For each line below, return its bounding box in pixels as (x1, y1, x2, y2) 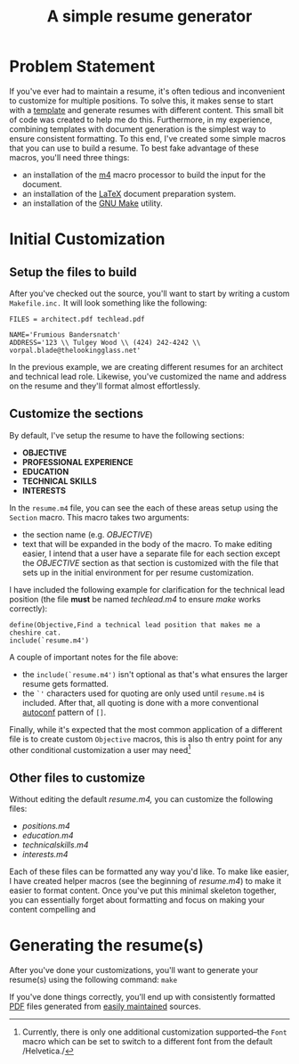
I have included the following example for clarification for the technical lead (9, 584, 286, 594)
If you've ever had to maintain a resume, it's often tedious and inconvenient (9, 86, 286, 96)
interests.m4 (21, 849, 69, 860)
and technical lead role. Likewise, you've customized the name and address (9, 371, 287, 381)
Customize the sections (9, 406, 144, 422)
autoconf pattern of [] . (21, 707, 107, 717)
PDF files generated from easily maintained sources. (9, 1001, 202, 1012)
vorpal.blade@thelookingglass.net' (9, 346, 141, 355)
